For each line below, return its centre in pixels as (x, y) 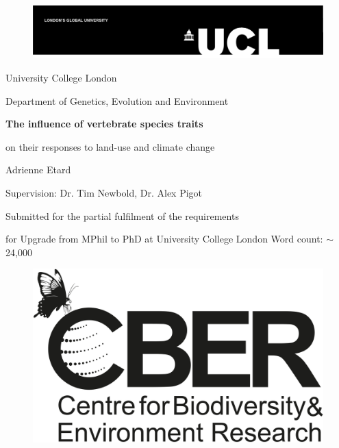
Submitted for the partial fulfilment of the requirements (122, 215)
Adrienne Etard (38, 170)
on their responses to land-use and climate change (110, 146)
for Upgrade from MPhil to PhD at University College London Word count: (164, 239)
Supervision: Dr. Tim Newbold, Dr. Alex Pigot (104, 192)
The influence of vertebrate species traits (104, 124)
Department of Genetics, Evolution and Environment (117, 100)
